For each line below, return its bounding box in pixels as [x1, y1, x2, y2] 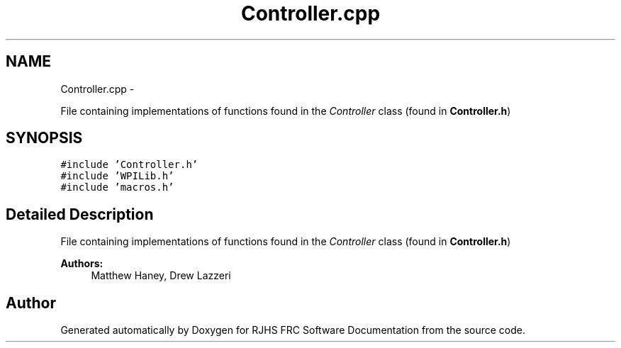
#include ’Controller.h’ [60, 159, 198, 171]
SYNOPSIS [6, 129, 83, 147]
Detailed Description [6, 205, 154, 223]
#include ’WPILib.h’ [60, 170, 174, 182]
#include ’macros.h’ [60, 181, 174, 193]
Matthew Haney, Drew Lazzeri [91, 269, 231, 282]
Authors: [60, 257, 103, 270]
